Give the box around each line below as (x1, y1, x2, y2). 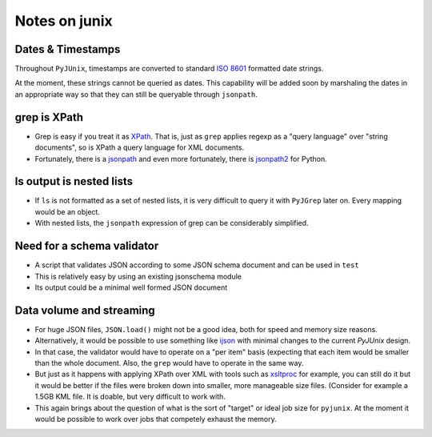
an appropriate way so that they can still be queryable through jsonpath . (14, 89, 258, 99)
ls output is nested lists (14, 174, 134, 188)
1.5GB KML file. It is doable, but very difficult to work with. (34, 392, 226, 402)
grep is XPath (14, 110, 84, 124)
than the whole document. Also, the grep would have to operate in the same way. (34, 358, 304, 367)
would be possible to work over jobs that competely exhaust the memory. (34, 414, 278, 423)
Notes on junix (14, 12, 114, 30)
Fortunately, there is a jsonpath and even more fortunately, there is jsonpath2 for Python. (34, 154, 327, 163)
